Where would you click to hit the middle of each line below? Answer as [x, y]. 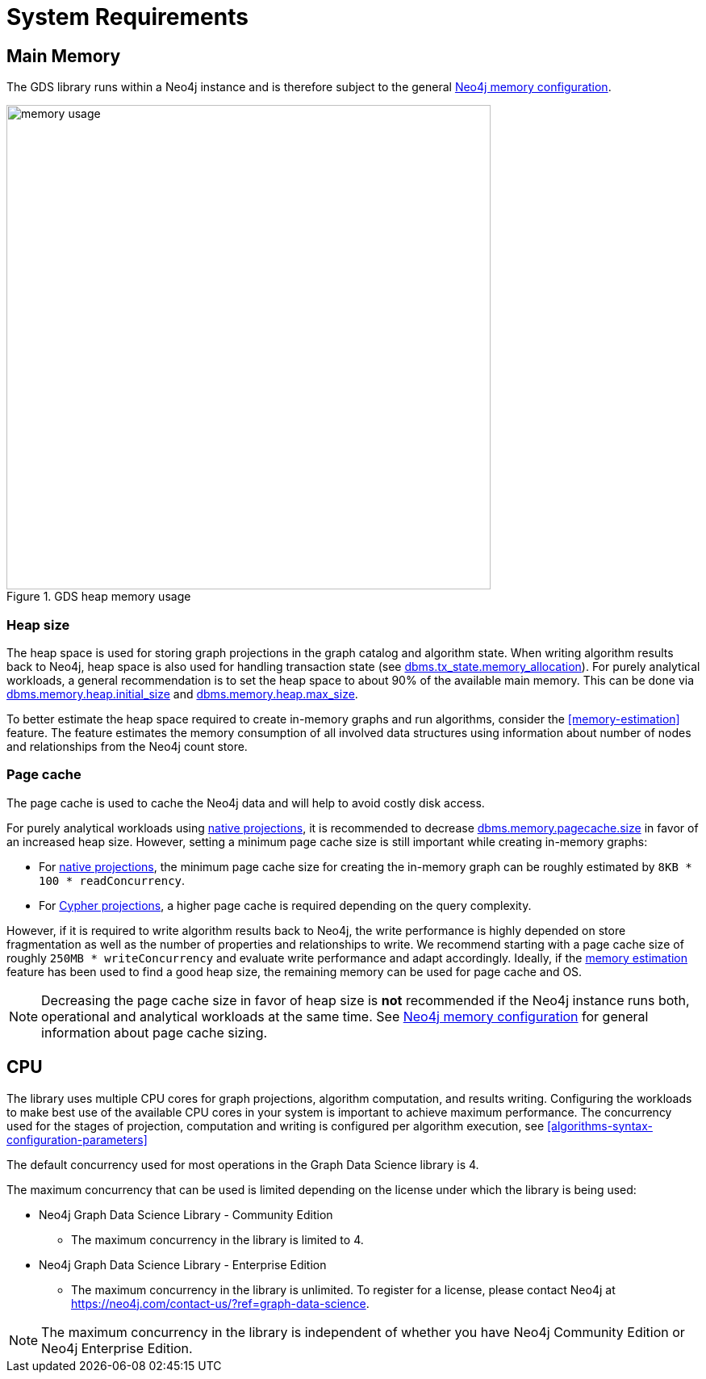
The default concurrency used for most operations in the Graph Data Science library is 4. [243, 1164]
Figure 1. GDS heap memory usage [99, 597]
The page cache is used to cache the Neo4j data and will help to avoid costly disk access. [246, 803]
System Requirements [127, 17]
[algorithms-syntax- [600, 1125]
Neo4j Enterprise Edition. [117, 1348]
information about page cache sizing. [155, 1032]
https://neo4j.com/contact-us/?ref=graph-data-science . [220, 1303]
